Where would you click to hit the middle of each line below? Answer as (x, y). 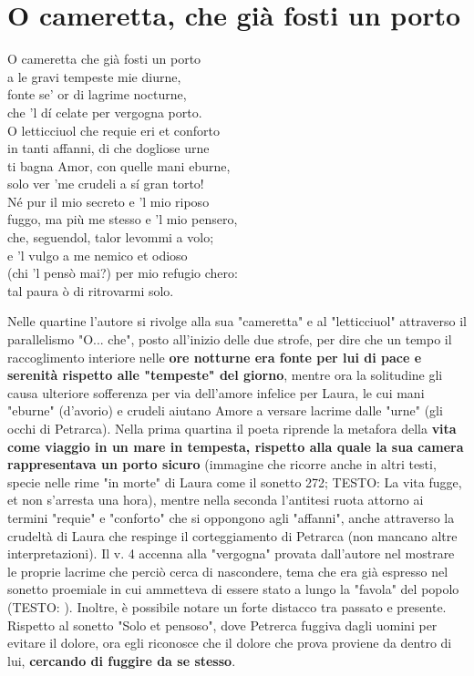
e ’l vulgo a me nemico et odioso (98, 255)
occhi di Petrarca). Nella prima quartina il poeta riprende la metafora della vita (232, 428)
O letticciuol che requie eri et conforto (114, 130)
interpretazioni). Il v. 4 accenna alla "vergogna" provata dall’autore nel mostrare (231, 553)
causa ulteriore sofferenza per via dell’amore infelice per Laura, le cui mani (216, 392)
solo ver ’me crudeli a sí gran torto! (106, 184)
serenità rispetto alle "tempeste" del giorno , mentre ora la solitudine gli (225, 375)
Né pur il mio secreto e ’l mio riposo (108, 201)
